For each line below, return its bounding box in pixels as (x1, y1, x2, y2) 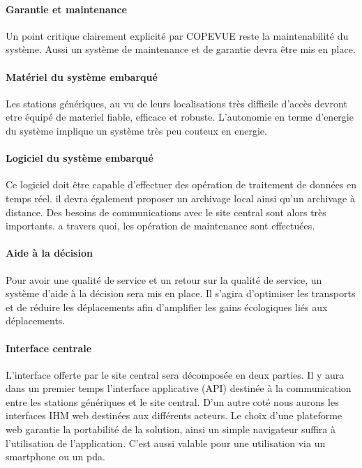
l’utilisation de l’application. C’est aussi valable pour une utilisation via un (6, 435, 326, 450)
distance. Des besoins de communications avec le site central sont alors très (6, 204, 326, 219)
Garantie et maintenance (6, 1, 127, 16)
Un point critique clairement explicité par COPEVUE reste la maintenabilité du (6, 28, 349, 43)
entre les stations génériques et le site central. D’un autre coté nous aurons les (6, 394, 339, 409)
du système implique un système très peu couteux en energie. (6, 123, 267, 137)
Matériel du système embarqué (6, 69, 158, 84)
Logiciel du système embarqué (6, 151, 153, 165)
